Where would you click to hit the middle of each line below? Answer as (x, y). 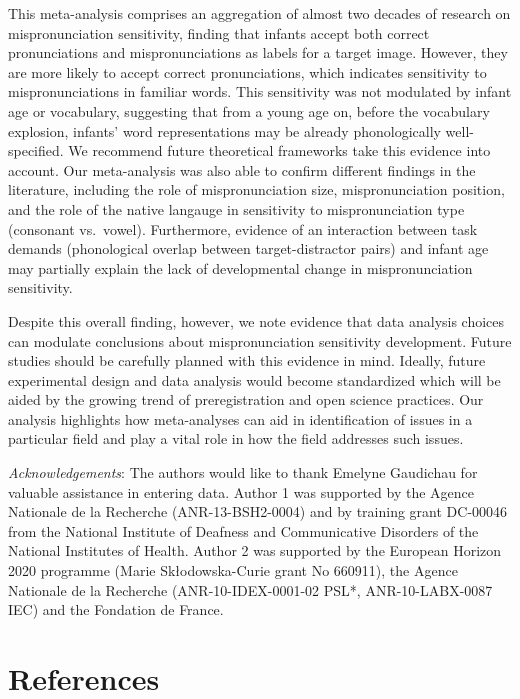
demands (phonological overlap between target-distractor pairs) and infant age (248, 248)
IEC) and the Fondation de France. (116, 609)
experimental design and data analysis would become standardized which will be (254, 379)
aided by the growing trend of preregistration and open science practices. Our (246, 399)
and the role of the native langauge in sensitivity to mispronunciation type (236, 208)
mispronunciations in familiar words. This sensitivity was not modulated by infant (260, 91)
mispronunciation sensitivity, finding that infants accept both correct (219, 32)
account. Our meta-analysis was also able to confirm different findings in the (242, 169)
